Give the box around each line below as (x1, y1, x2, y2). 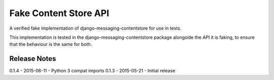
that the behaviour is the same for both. (9, 41, 92, 47)
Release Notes (9, 54, 56, 63)
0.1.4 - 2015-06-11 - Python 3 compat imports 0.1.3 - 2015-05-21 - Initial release (9, 68, 176, 74)
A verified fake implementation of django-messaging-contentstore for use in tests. (9, 25, 182, 31)
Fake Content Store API (9, 8, 109, 19)
